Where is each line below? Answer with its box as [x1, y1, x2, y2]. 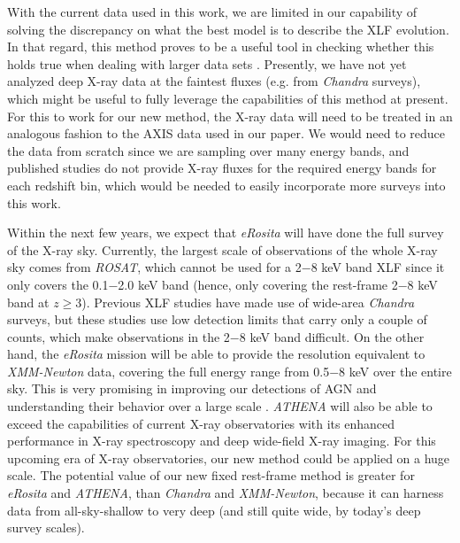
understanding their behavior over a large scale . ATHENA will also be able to [7, 397, 433, 415]
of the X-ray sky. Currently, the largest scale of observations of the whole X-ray [7, 240, 438, 259]
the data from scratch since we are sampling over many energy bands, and [7, 141, 410, 159]
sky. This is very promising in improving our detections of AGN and [7, 379, 377, 398]
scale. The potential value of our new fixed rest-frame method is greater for [7, 466, 415, 485]
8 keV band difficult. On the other [239, 327, 425, 345]
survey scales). [7, 518, 85, 537]
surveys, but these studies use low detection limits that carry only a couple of [7, 310, 427, 329]
